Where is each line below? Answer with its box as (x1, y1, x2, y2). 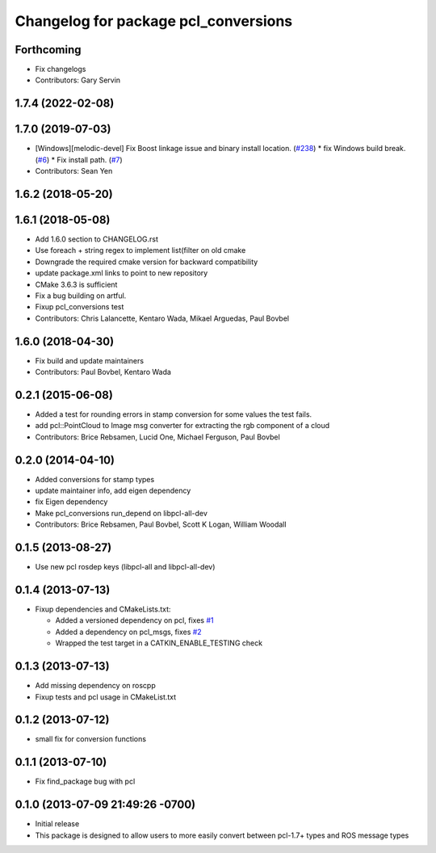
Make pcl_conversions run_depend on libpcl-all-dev (35, 508, 208, 518)
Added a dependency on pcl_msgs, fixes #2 (55, 627, 202, 637)
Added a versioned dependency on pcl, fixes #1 (55, 616, 214, 625)
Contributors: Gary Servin (35, 75, 121, 85)
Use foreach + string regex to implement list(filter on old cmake (35, 246, 246, 255)
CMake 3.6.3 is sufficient (35, 279, 118, 289)
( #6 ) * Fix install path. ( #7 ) (35, 154, 123, 165)
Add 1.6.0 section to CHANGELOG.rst (35, 234, 159, 244)
